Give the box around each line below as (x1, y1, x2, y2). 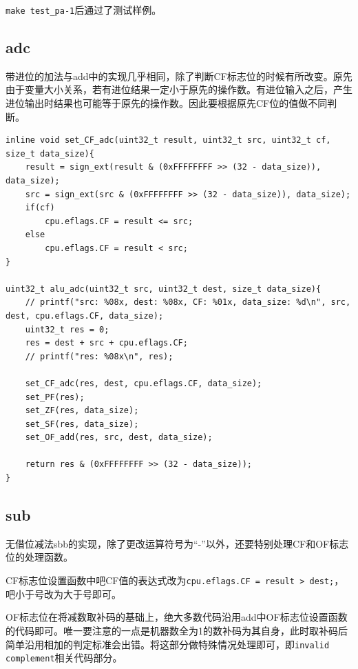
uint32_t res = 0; (25, 324, 109, 334)
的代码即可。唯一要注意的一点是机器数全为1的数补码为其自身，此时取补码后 (6, 623, 348, 637)
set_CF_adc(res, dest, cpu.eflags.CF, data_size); (25, 378, 262, 388)
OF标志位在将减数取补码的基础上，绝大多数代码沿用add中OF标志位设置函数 (6, 610, 348, 624)
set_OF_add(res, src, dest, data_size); (25, 432, 213, 443)
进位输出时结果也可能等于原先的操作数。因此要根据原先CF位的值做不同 (6, 96, 328, 110)
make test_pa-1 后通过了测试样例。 (6, 3, 162, 17)
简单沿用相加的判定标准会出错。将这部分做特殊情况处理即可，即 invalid (6, 637, 330, 651)
